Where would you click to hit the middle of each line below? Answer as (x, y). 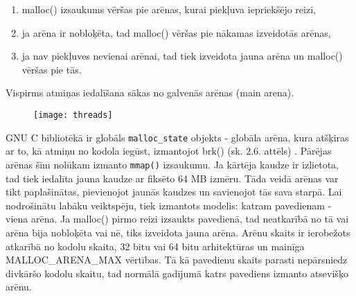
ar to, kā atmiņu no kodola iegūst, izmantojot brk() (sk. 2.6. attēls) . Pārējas (169, 151)
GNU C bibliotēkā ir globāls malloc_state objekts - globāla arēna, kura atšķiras (177, 137)
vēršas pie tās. (52, 69)
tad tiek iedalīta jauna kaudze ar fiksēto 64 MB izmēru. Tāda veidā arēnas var (172, 178)
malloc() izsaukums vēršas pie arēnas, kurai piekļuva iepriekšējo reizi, (169, 9)
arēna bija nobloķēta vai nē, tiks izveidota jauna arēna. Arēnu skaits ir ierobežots (178, 232)
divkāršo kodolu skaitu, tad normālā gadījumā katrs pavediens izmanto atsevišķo (177, 273)
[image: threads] (73, 115)
